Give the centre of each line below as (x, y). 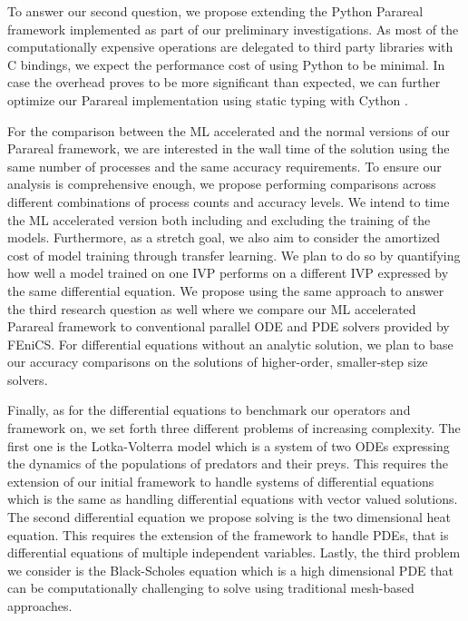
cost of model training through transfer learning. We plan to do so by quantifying (234, 255)
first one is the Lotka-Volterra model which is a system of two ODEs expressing (229, 445)
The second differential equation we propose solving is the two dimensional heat (229, 517)
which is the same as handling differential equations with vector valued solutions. (233, 499)
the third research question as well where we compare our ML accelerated (212, 308)
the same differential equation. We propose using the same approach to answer (226, 290)
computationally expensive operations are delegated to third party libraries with (230, 47)
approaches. (40, 606)
